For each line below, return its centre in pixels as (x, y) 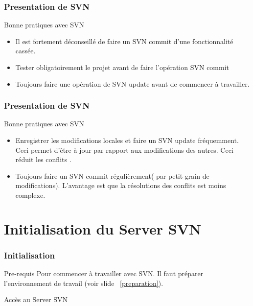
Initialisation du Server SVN (103, 228)
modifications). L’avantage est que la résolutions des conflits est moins (121, 185)
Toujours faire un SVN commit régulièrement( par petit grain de (112, 176)
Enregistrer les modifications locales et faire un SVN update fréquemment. (127, 140)
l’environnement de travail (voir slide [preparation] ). (84, 283)
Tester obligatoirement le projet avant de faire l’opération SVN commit (122, 67)
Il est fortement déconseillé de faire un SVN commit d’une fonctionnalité (124, 41)
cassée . (25, 51)
